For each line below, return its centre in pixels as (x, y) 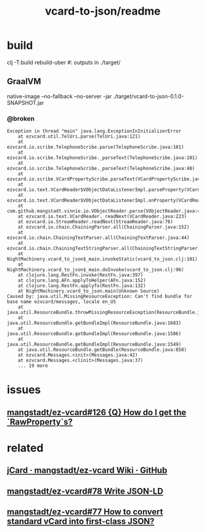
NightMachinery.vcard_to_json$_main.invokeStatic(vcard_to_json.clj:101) (102, 259)
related (25, 448)
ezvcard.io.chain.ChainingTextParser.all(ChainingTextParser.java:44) (98, 238)
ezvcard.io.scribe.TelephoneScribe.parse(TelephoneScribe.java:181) (96, 147)
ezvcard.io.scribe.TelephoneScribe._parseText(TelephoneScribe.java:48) (101, 169)
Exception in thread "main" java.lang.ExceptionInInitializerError (94, 131)
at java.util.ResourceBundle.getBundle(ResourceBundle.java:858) (102, 350)
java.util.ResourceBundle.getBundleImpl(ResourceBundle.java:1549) (94, 345)
